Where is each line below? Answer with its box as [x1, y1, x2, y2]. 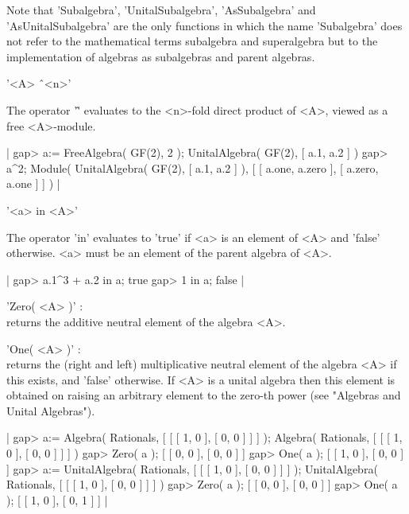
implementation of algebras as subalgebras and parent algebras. [6, 48, 315, 64]
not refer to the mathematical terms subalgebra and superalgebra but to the [6, 33, 378, 49]
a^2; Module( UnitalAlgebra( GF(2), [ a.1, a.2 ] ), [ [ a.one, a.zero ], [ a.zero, [6, 159, 379, 176]
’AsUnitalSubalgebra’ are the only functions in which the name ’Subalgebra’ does [6, 17, 403, 33]
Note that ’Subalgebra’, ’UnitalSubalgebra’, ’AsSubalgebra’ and [6, 2, 316, 18]
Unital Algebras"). [6, 402, 95, 419]
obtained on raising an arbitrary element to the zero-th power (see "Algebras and [6, 387, 401, 403]
